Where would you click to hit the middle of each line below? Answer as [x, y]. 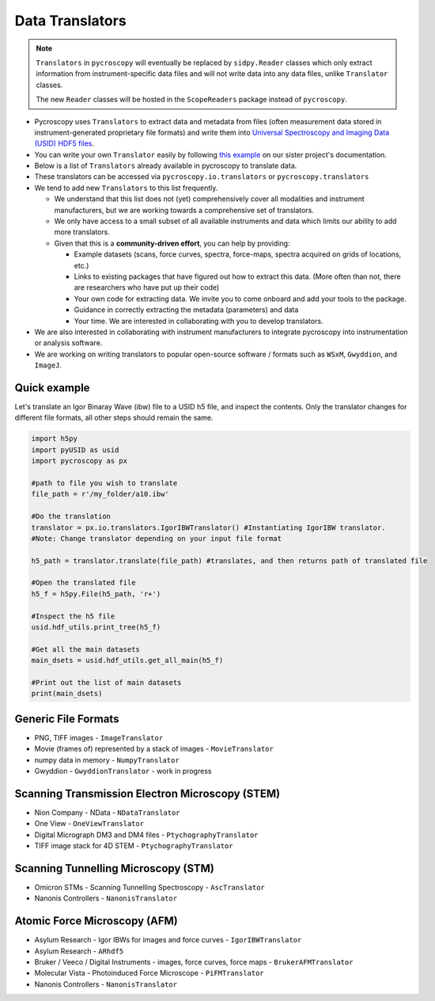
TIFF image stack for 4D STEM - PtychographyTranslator [134, 846]
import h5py [55, 439]
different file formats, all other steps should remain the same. [114, 418]
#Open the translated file [83, 583]
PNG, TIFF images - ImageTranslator [99, 737]
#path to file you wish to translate [104, 483]
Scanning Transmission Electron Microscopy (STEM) [148, 793]
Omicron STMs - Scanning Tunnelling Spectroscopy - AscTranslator [149, 888]
